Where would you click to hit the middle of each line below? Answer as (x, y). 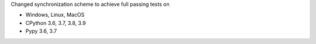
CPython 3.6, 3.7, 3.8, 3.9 (56, 23)
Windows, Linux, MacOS (55, 15)
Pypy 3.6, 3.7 (41, 31)
